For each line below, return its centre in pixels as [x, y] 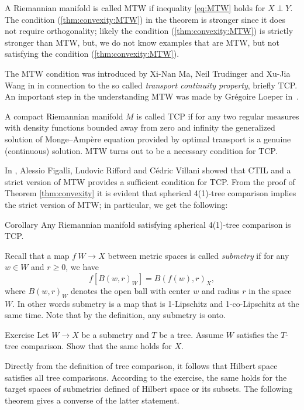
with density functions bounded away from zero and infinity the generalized [140, 127]
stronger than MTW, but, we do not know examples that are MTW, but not [142, 42]
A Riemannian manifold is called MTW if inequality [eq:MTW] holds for [135, 8]
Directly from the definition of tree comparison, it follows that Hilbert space [141, 366]
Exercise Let [27, 334]
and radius [220, 290]
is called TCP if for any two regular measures [218, 116]
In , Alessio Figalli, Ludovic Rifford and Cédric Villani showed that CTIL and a [148, 170]
